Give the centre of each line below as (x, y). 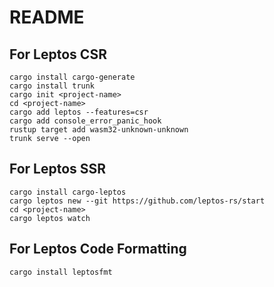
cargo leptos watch (50, 218)
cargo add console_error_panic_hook (85, 121)
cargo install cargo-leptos (68, 192)
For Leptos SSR (58, 169)
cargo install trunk (52, 86)
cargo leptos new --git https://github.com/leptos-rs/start (137, 201)
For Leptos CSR (58, 54)
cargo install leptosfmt (61, 272)
